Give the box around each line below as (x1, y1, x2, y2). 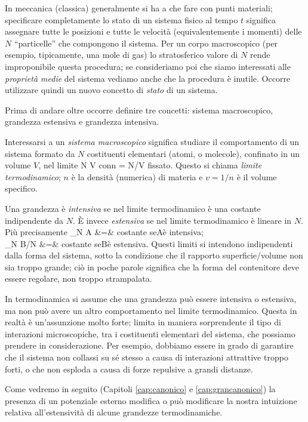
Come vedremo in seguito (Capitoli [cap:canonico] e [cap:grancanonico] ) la (5, 383, 276, 395)
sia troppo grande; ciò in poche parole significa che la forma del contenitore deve (5, 260, 300, 273)
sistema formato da (5, 147, 75, 159)
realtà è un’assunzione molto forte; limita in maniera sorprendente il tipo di (5, 316, 281, 328)
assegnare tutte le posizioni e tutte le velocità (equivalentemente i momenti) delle (5, 25, 302, 38)
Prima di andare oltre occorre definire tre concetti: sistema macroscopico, (5, 103, 273, 116)
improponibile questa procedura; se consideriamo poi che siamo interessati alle (5, 60, 291, 72)
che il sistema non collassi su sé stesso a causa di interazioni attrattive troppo (5, 351, 288, 364)
